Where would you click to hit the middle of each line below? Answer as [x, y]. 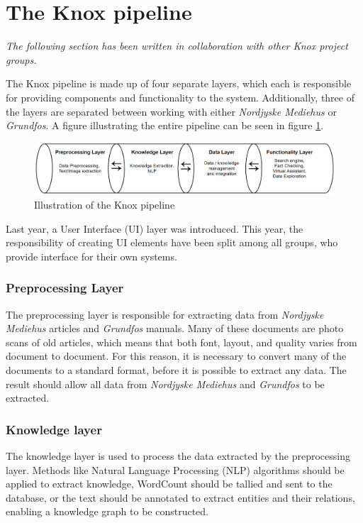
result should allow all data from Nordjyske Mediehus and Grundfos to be [165, 384]
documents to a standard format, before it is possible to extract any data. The [176, 370]
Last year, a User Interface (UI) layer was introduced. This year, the [155, 228]
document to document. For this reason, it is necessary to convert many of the [176, 356]
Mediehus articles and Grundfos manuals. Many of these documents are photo [175, 328]
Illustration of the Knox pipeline [105, 205]
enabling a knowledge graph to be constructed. [107, 511]
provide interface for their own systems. [91, 256]
